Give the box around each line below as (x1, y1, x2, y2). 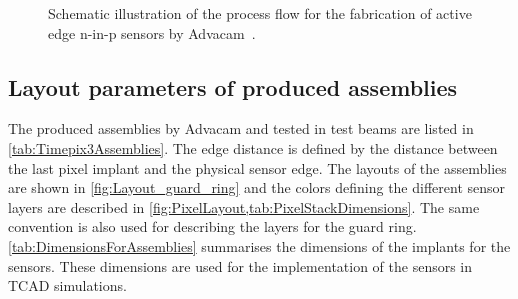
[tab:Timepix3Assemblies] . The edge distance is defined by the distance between (8, 137, 498, 158)
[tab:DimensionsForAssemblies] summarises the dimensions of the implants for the (8, 235, 511, 256)
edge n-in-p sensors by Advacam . (48, 22, 256, 43)
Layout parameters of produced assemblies (8, 71, 458, 102)
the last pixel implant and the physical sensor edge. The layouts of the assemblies (8, 157, 507, 178)
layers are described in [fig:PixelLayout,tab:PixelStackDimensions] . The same (8, 196, 480, 217)
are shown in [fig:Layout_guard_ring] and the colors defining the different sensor (8, 177, 506, 198)
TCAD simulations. (8, 275, 127, 296)
